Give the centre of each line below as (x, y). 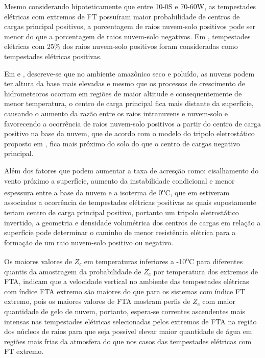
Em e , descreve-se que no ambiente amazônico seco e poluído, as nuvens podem (129, 73)
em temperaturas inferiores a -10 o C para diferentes (163, 260)
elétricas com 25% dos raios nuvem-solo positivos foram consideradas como (121, 46)
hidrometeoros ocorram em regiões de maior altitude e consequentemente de (123, 93)
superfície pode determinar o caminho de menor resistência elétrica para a (120, 232)
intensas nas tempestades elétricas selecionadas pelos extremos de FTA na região (130, 321)
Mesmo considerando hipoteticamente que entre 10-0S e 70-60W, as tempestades (130, 6)
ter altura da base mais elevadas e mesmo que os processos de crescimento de (125, 83)
